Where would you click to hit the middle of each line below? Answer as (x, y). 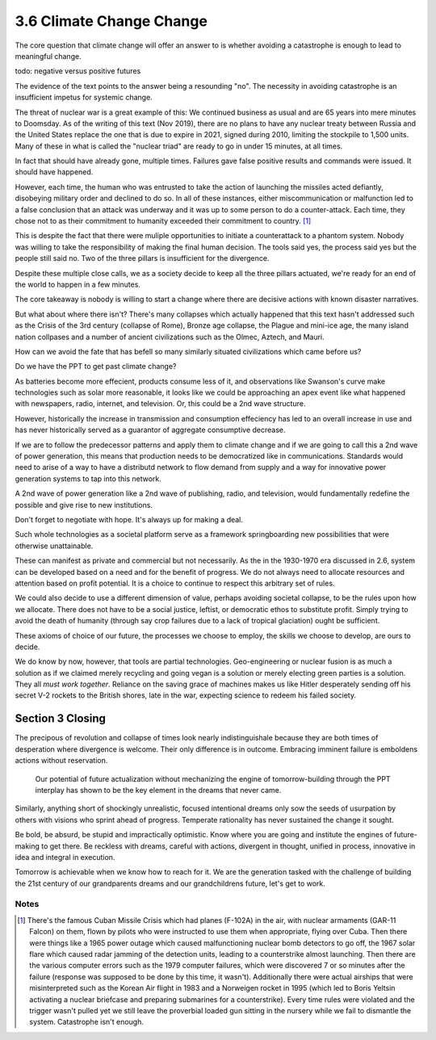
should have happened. (54, 172)
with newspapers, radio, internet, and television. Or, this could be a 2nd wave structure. (160, 404)
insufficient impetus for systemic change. (84, 98)
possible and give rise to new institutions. (84, 505)
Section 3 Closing (61, 719)
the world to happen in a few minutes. (78, 284)
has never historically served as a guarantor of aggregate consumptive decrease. (150, 430)
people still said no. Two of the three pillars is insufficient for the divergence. (142, 258)
